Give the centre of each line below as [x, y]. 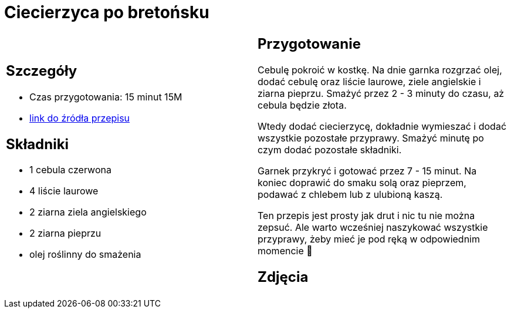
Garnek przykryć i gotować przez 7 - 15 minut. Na [367, 171]
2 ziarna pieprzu [65, 233]
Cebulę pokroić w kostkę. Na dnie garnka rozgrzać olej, [380, 70]
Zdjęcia [283, 277]
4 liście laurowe [64, 191]
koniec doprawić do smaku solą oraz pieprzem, [362, 182]
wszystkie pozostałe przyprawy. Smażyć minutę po [371, 138]
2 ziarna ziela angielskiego [88, 212]
